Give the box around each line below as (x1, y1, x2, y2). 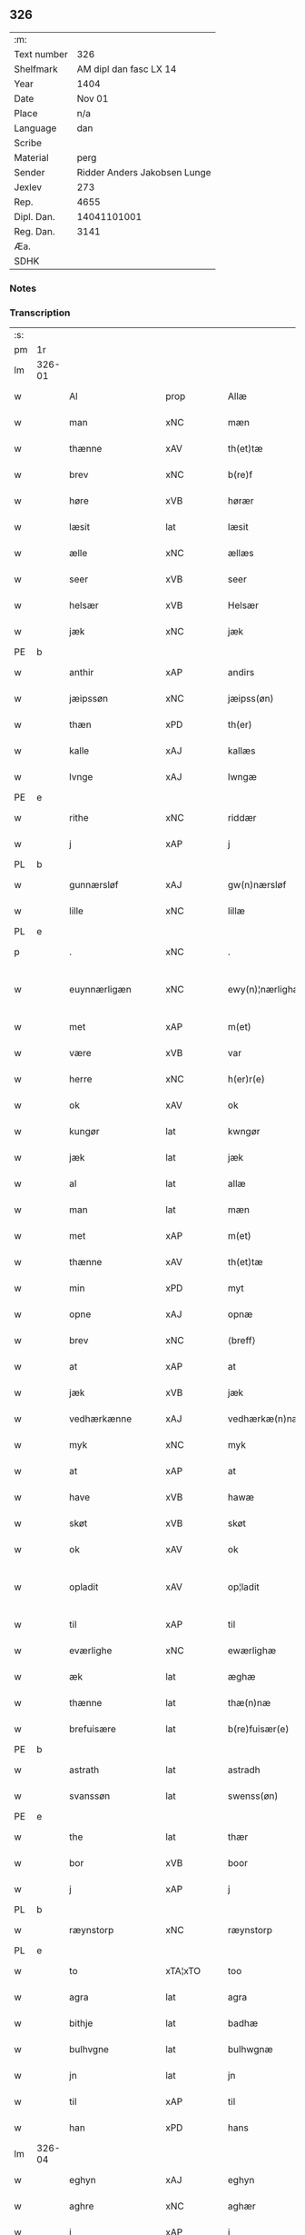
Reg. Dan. (14, 224, 56, 237)
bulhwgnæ (227, 2043, 274, 2056)
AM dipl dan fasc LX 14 (76, 63, 177, 75)
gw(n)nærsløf (227, 879, 287, 892)
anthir (69, 666, 94, 679)
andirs (227, 666, 255, 679)
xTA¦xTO (164, 1965, 202, 1978)
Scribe (14, 136, 43, 149)
